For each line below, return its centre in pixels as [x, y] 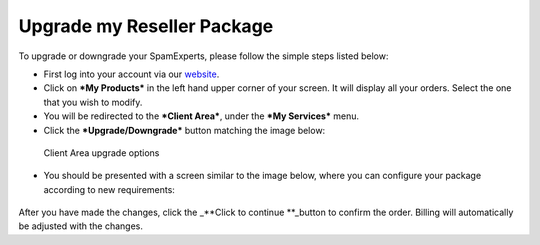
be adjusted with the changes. [81, 226]
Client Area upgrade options [101, 152]
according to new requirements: [109, 189]
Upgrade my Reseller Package [146, 26]
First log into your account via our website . [131, 74]
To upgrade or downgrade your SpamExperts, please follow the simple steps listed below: [203, 56]
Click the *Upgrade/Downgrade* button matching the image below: [184, 130]
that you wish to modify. [93, 102]
